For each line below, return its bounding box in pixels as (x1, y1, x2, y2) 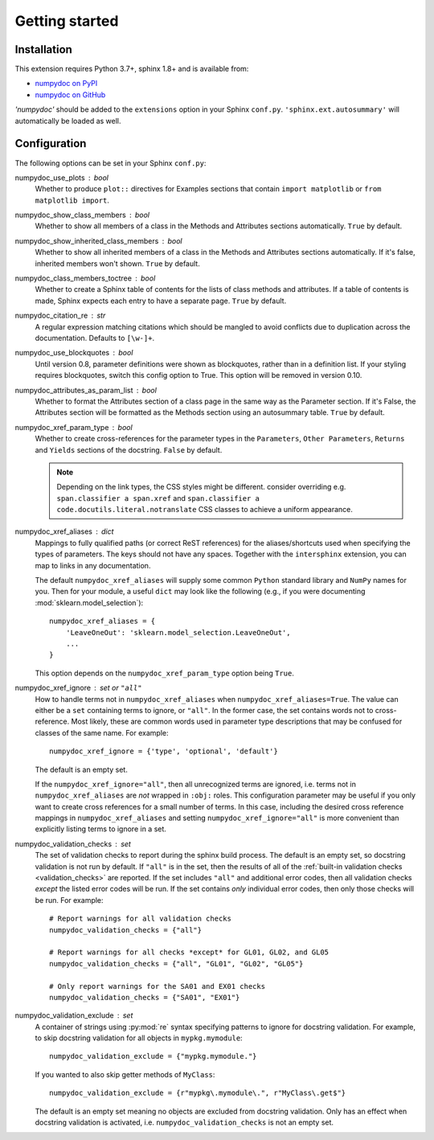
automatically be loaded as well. (14, 116, 121, 125)
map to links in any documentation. (35, 560, 151, 570)
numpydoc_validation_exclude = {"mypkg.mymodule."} (49, 1052, 257, 1061)
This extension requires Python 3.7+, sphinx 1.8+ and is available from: (14, 64, 249, 74)
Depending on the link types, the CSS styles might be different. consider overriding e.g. (56, 482, 346, 492)
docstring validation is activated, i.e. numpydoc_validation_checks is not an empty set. (35, 1117, 334, 1127)
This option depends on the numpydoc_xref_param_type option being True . (35, 668, 295, 678)
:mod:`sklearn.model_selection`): (35, 597, 144, 607)
